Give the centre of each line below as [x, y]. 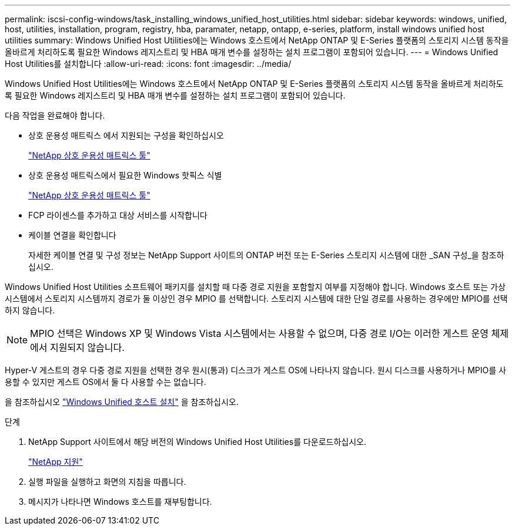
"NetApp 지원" [56, 462]
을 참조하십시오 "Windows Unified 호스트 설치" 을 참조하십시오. [122, 402]
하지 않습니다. [30, 310]
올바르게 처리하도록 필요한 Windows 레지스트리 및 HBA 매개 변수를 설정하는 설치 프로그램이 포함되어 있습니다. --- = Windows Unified [252, 52]
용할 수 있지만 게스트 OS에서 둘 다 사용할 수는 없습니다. [106, 382]
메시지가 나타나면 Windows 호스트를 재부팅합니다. [120, 502]
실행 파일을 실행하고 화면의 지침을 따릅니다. [107, 482]
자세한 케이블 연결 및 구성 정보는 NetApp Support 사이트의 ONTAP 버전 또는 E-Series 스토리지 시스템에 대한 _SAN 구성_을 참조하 [266, 255]
